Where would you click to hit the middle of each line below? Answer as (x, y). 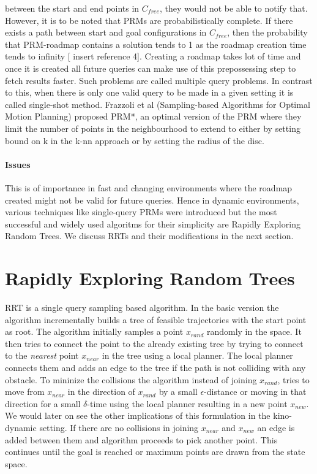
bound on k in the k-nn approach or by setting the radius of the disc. (135, 140)
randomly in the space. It (254, 331)
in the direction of (101, 392)
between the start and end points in (72, 8)
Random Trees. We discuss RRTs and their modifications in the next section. (149, 236)
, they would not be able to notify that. (234, 8)
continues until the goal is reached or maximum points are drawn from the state (155, 452)
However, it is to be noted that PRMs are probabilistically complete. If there (149, 20)
